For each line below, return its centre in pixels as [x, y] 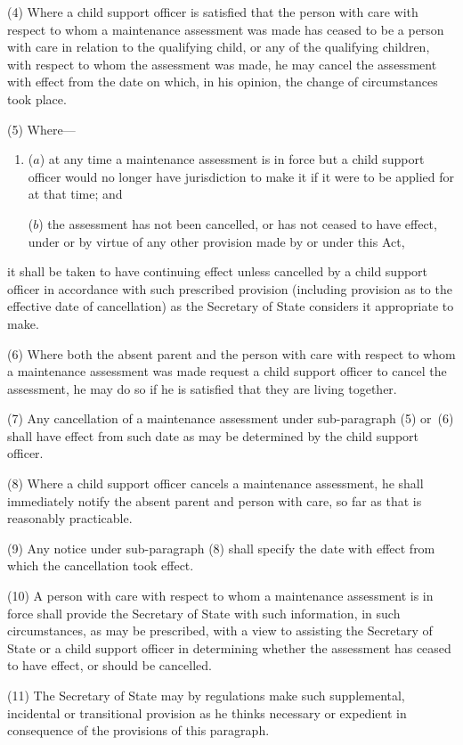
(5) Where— [41, 129]
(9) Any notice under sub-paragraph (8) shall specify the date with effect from [221, 548]
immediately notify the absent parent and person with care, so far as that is [215, 500]
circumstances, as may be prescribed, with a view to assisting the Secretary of [220, 630]
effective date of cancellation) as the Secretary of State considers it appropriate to [231, 306]
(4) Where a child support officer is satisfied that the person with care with [213, 12]
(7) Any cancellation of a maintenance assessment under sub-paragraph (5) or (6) [231, 418]
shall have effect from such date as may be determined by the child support [213, 435]
